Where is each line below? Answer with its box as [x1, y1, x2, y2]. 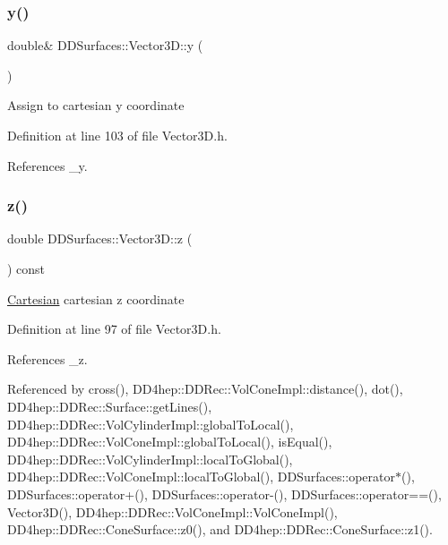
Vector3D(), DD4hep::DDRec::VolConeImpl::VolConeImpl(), [7, 502, 338, 521]
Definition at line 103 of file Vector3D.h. [7, 126, 228, 144]
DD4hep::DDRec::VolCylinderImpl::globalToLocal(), [7, 414, 294, 433]
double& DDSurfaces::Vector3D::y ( [7, 36, 203, 55]
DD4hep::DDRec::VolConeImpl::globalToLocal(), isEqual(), [7, 432, 332, 451]
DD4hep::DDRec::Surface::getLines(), [7, 396, 212, 415]
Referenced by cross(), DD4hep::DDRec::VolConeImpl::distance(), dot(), [7, 379, 403, 398]
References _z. [7, 349, 88, 368]
